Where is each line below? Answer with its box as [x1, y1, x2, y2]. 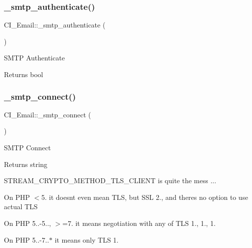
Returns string [4, 159, 48, 169]
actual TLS [4, 201, 38, 212]
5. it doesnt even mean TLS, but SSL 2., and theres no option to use [41, 192, 248, 202]
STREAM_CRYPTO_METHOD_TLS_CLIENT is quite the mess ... [4, 175, 217, 186]
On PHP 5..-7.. [4, 234, 49, 245]
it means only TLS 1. [55, 234, 119, 245]
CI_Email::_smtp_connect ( [4, 109, 91, 119]
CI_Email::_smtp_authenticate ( [4, 20, 106, 30]
